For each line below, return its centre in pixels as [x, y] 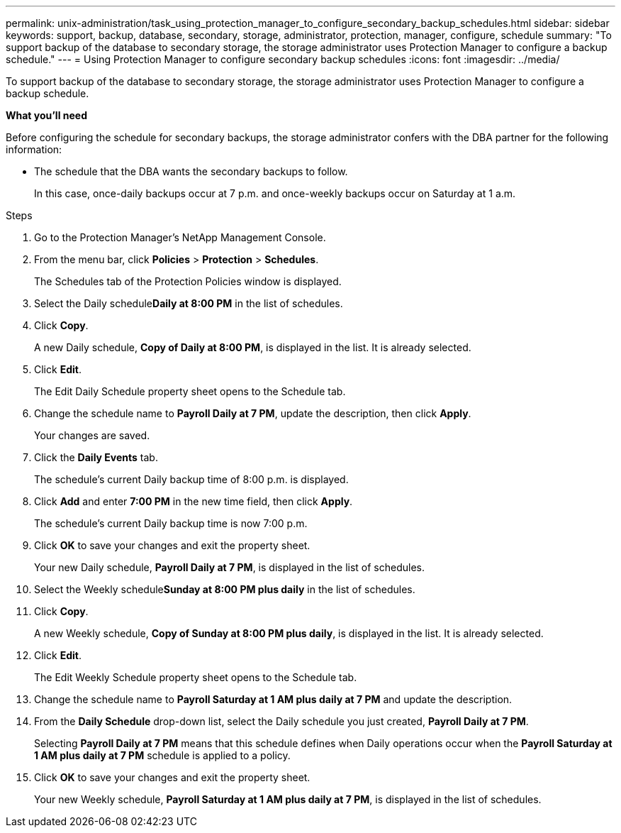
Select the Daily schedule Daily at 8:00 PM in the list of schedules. [189, 303]
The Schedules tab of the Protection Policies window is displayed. [188, 281]
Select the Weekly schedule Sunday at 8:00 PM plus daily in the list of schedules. [225, 589]
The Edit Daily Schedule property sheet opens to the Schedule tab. [190, 391]
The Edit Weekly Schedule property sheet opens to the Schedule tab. [196, 677]
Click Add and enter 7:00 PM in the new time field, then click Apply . [194, 501]
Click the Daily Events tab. [96, 457]
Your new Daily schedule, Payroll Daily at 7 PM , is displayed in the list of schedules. [229, 567]
